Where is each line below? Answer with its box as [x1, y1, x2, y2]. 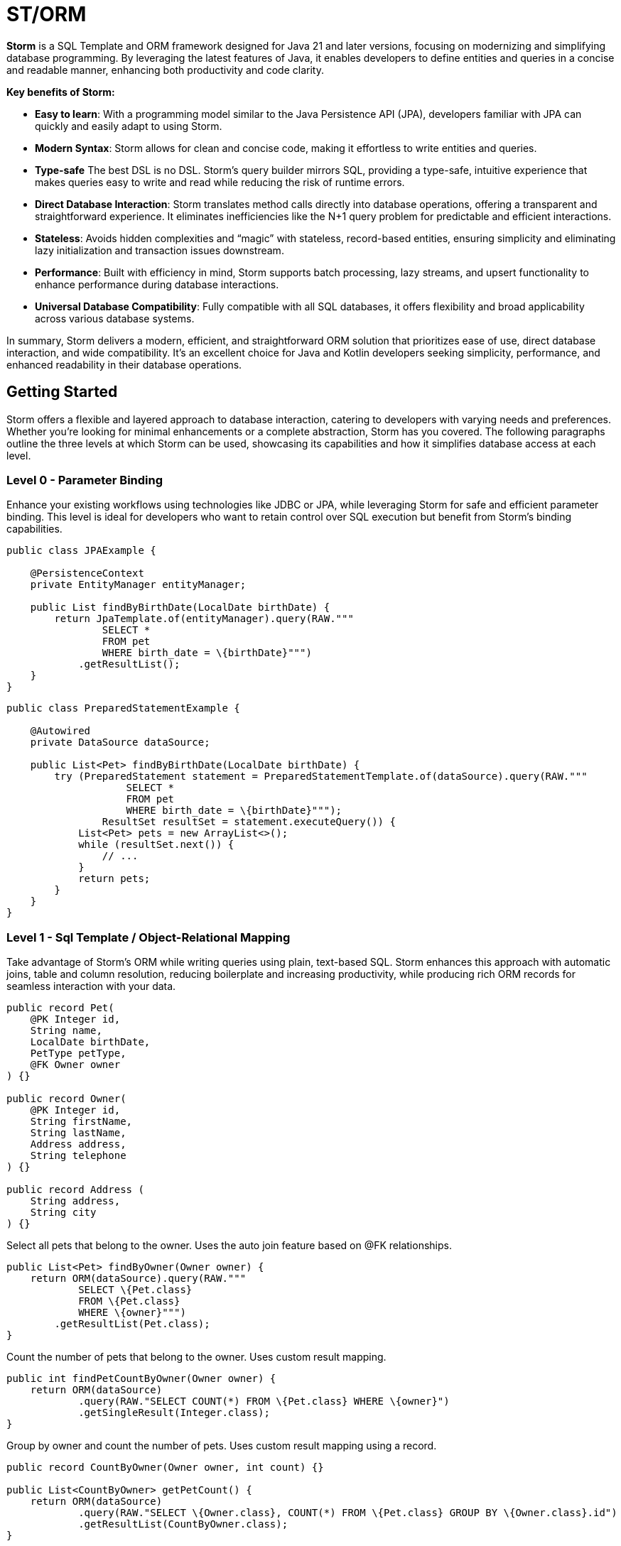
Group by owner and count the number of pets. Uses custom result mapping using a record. [6, 1439, 437, 1452]
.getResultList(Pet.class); [54, 1318, 210, 1330]
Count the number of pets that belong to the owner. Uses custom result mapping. [6, 1351, 387, 1363]
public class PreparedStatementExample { [6, 702, 240, 714]
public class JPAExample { [6, 545, 156, 557]
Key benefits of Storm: [6, 85, 115, 98]
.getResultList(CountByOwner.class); [78, 1518, 288, 1530]
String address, [30, 1195, 121, 1207]
